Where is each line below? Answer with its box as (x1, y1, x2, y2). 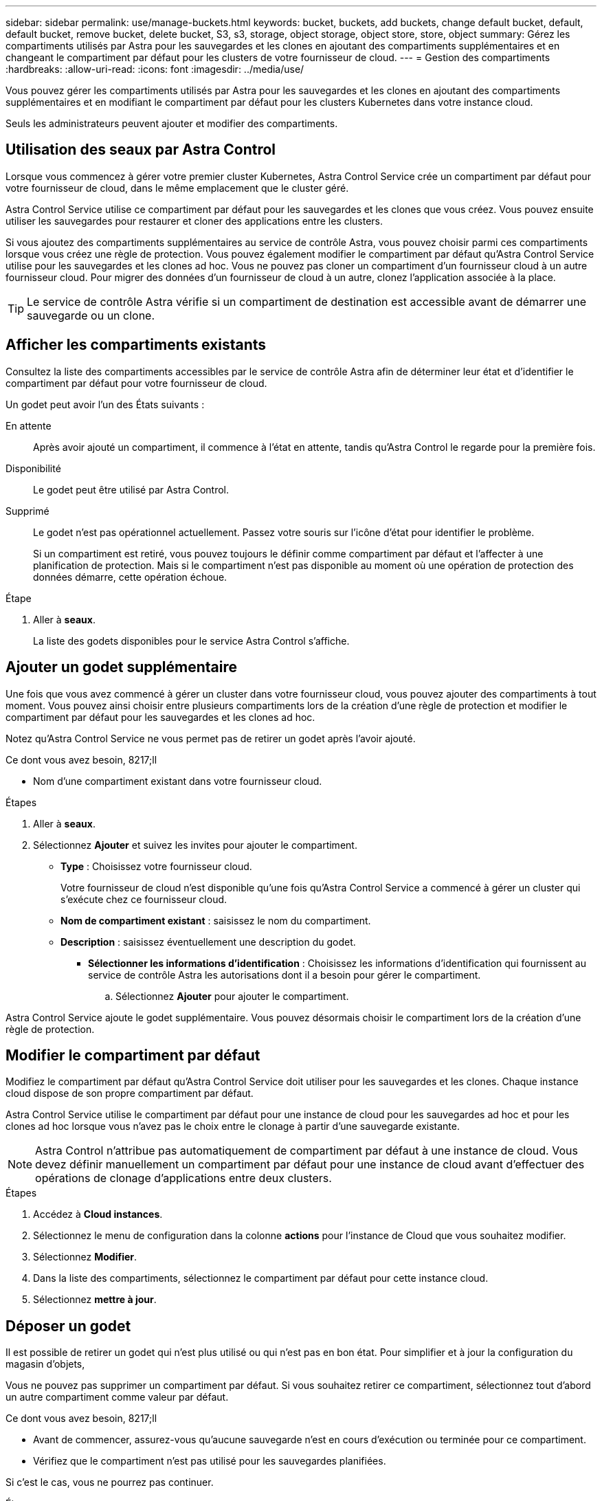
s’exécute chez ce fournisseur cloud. (60, 893, 227, 905)
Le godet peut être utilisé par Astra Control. (33, 483, 229, 496)
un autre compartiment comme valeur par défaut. (5, 1391, 229, 1403)
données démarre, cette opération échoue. (33, 570, 227, 583)
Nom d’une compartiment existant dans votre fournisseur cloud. (33, 775, 322, 787)
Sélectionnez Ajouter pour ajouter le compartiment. (115, 990, 349, 1002)
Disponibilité (5, 462, 61, 474)
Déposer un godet (5, 1317, 131, 1335)
